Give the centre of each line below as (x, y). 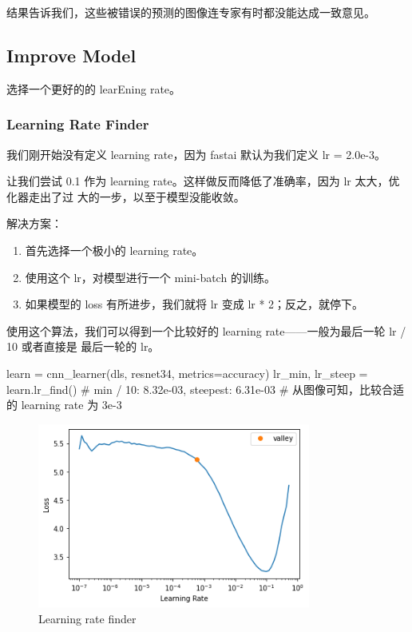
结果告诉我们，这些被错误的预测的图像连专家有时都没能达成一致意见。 (191, 12)
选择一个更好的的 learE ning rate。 (94, 88)
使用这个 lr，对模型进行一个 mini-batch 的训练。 (150, 277)
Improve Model (71, 55)
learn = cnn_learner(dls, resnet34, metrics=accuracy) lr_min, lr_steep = (187, 373)
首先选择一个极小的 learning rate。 (114, 250)
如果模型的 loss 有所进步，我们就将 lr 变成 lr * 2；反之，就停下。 (194, 304)
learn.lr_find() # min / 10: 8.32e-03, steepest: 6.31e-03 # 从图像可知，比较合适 (205, 389)
